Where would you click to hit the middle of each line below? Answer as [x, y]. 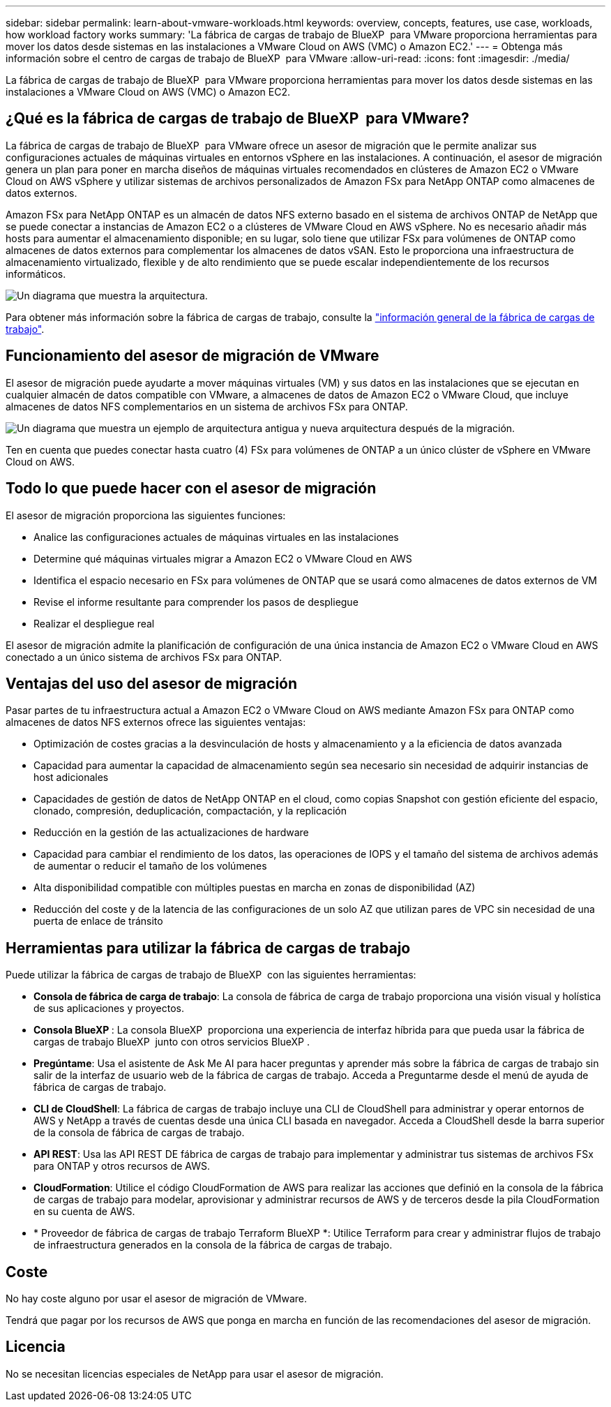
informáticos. [36, 274]
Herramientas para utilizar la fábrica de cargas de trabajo [208, 948]
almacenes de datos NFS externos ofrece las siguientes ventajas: [156, 722]
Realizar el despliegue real [94, 623]
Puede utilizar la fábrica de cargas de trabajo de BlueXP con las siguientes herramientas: [211, 975]
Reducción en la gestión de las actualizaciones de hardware [171, 833]
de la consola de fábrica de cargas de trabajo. [139, 1133]
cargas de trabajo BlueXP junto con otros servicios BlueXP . [172, 1042]
